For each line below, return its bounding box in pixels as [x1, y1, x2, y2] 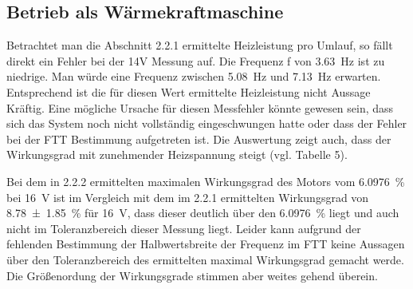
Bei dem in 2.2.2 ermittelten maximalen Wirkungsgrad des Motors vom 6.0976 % [6, 172, 405, 189]
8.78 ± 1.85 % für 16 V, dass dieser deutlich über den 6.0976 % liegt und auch [6, 204, 399, 221]
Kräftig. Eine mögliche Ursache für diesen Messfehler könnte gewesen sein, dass [6, 99, 394, 116]
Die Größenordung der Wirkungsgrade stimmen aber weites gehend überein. [6, 267, 378, 283]
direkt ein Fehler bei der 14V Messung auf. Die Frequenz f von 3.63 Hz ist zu [6, 52, 385, 69]
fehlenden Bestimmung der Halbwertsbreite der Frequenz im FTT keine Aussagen [6, 236, 405, 252]
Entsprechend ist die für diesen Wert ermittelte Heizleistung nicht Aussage [6, 83, 371, 100]
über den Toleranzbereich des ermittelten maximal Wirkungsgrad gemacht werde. [6, 251, 404, 267]
